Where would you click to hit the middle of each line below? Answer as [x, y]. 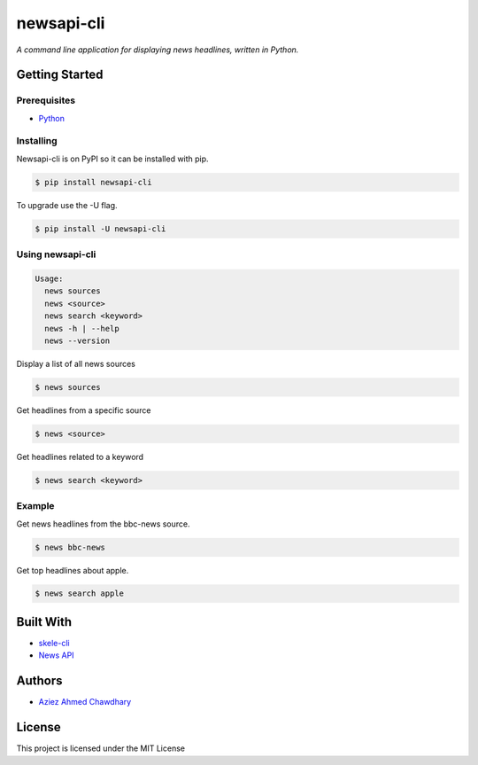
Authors [39, 681]
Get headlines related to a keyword [80, 457]
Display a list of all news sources [76, 363]
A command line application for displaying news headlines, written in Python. [158, 50]
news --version [77, 340]
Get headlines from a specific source [84, 410]
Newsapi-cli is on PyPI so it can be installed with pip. [112, 159]
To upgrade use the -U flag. [67, 205]
